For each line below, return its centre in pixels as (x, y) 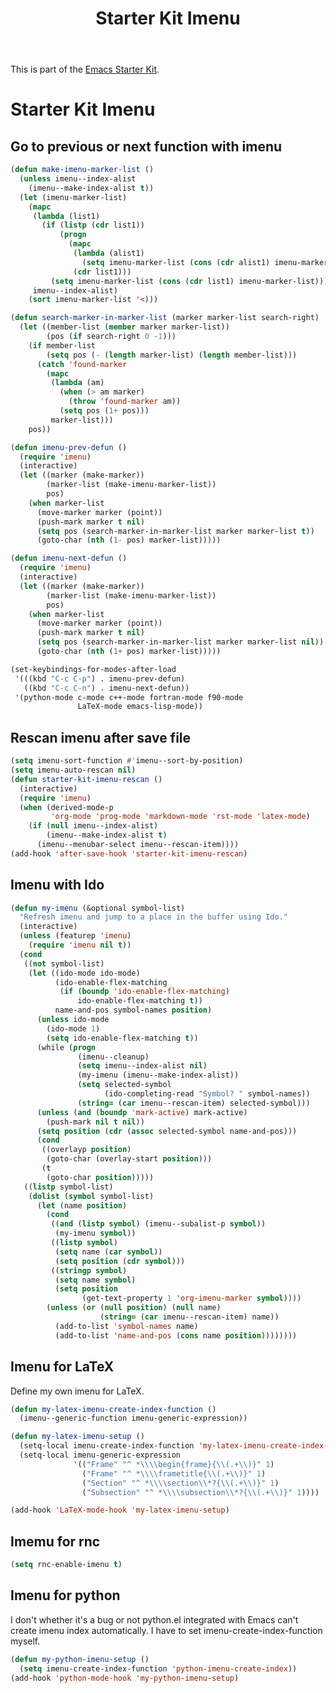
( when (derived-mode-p (66, 807)
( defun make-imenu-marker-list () (82, 170)
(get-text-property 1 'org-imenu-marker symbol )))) (191, 1298)
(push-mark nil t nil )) (95, 1122)
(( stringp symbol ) (89, 1270)
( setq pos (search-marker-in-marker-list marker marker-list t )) (175, 531)
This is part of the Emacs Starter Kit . (85, 69)
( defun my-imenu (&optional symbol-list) (98, 908)
